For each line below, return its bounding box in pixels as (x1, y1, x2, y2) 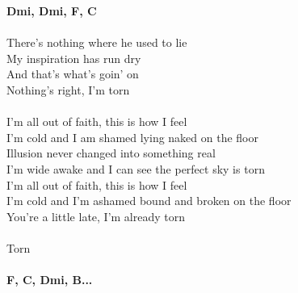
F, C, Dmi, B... (6, 271, 93, 288)
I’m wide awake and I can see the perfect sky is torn (6, 160, 265, 177)
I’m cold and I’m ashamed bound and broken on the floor (6, 192, 292, 209)
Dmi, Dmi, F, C (6, 2, 97, 19)
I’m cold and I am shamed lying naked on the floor (6, 128, 259, 145)
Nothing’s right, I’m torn (6, 81, 130, 98)
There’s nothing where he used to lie (6, 34, 187, 51)
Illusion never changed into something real (6, 144, 216, 161)
